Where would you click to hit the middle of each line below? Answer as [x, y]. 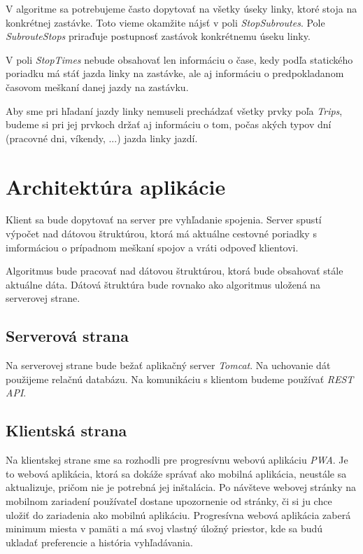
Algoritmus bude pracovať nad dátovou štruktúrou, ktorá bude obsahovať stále [175, 271]
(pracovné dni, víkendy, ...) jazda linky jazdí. [102, 138]
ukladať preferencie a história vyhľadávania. [99, 542]
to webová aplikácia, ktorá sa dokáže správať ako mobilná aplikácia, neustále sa [176, 473]
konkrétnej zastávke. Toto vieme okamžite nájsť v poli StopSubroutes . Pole [165, 22]
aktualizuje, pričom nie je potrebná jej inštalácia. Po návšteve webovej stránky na [181, 487]
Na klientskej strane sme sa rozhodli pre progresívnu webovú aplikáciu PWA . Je [177, 460]
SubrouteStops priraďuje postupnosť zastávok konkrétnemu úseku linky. [158, 36]
